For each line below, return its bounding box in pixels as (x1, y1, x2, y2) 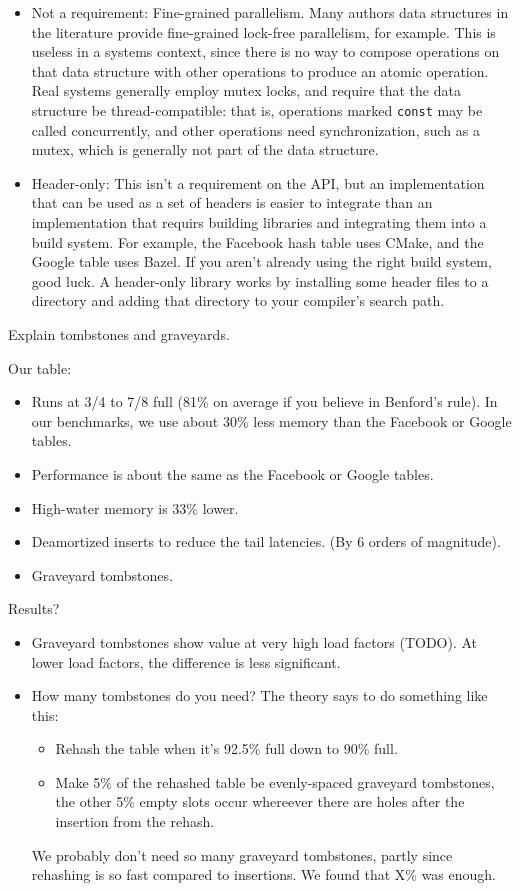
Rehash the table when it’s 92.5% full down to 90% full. (55, 738, 398, 759)
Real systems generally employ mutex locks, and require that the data (31, 80, 461, 101)
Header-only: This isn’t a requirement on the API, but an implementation (31, 172, 485, 193)
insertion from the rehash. (55, 811, 215, 832)
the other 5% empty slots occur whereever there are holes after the (55, 791, 465, 812)
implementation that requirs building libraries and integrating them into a (31, 212, 487, 232)
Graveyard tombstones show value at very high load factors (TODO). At (31, 631, 478, 652)
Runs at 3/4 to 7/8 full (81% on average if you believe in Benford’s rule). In (31, 391, 498, 412)
